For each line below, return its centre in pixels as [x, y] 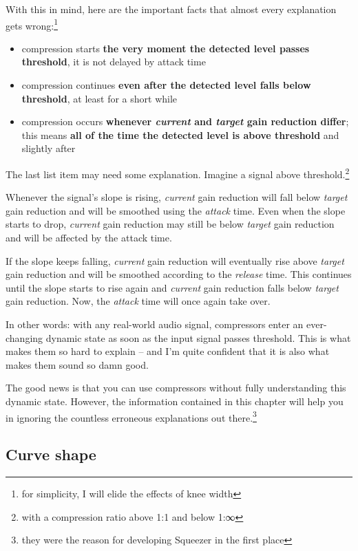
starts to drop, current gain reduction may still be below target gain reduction [170, 224]
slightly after [49, 148]
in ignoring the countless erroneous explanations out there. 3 [131, 416]
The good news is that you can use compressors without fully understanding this [176, 388]
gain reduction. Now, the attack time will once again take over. [138, 301]
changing [24, 337]
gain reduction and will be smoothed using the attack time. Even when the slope [176, 210]
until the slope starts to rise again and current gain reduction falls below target [172, 287]
